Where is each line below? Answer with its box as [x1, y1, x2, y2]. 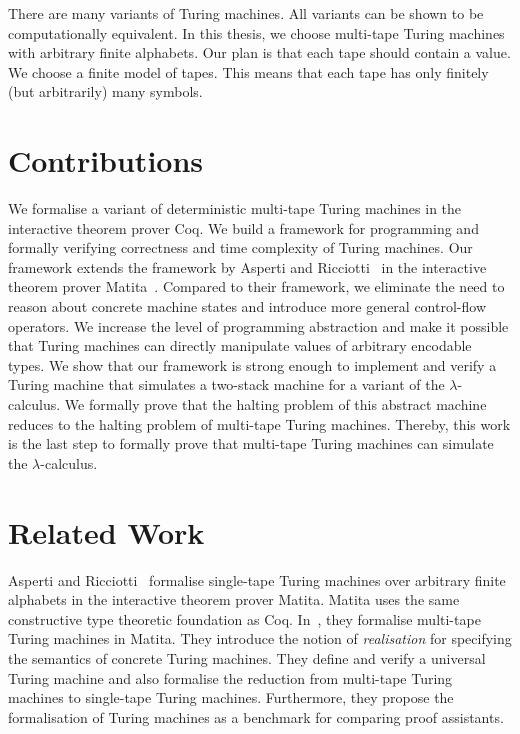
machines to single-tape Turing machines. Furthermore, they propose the [8, 687, 454, 708]
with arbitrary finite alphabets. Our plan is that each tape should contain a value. [8, 42, 511, 63]
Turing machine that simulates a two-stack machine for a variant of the [8, 374, 445, 395]
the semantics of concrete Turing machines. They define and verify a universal [8, 647, 486, 668]
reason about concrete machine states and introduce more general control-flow [8, 296, 486, 317]
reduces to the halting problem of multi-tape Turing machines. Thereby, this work [8, 413, 511, 434]
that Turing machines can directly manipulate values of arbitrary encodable [8, 335, 472, 356]
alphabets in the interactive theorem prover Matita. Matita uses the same [8, 589, 460, 610]
